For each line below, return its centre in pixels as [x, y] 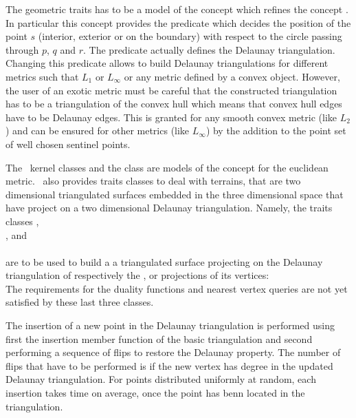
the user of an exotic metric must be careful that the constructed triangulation [171, 90]
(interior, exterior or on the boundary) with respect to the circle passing [190, 36]
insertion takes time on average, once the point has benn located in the [155, 393]
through [22, 49]
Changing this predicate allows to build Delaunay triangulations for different [167, 63]
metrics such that [42, 76]
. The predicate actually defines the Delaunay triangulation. [209, 49]
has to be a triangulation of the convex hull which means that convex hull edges [174, 104]
